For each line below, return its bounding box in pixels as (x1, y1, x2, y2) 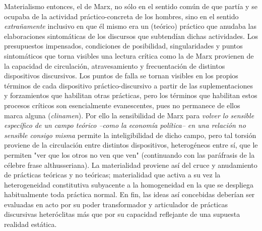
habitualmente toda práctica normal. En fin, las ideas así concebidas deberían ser (4, 189, 255, 200)
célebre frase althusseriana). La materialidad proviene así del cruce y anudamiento (4, 159, 257, 170)
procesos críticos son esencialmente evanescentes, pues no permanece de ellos (4, 100, 240, 110)
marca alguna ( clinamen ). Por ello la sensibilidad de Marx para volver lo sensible (4, 110, 254, 120)
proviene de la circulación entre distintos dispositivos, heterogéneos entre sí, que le (4, 140, 258, 150)
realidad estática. (4, 219, 57, 229)
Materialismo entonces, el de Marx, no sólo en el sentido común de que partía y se (4, 1, 257, 11)
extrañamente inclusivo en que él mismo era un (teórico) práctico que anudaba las (4, 21, 256, 31)
